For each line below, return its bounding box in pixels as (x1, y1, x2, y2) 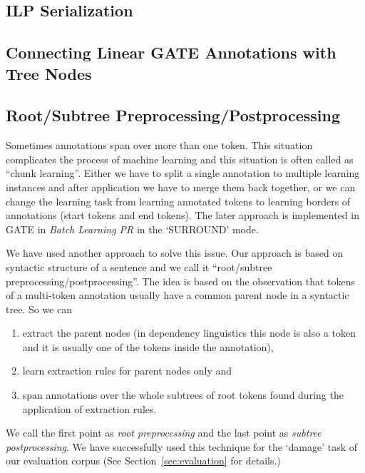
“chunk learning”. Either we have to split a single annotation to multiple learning (6, 166, 360, 180)
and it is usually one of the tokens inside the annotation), (22, 339, 274, 354)
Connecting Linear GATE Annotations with (6, 41, 336, 63)
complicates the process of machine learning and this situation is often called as (6, 151, 354, 166)
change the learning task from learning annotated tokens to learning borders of (6, 193, 351, 208)
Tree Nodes (6, 62, 92, 84)
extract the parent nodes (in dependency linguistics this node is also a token (22, 325, 356, 340)
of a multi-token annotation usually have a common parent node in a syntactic (6, 288, 349, 302)
